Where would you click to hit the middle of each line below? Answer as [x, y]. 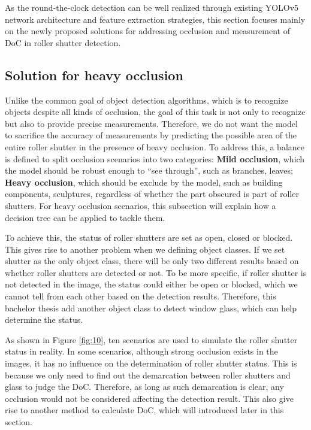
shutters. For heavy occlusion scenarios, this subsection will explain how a [141, 205]
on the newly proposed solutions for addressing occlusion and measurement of [147, 31]
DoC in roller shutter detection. [63, 42]
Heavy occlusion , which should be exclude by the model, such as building [144, 182]
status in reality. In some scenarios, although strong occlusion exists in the [141, 351]
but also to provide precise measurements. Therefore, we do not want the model [151, 123]
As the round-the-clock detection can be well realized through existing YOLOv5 [152, 7]
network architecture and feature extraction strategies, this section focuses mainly [155, 19]
